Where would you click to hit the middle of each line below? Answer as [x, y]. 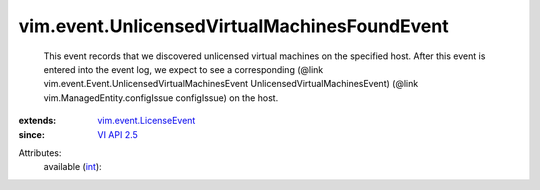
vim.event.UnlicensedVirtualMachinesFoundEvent [233, 26]
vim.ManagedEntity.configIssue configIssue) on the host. [161, 97]
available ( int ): [72, 167]
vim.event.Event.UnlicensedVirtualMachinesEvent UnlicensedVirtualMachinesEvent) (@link [231, 84]
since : [31, 134]
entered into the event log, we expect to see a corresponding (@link [183, 69]
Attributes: [40, 152]
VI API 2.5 [118, 134]
